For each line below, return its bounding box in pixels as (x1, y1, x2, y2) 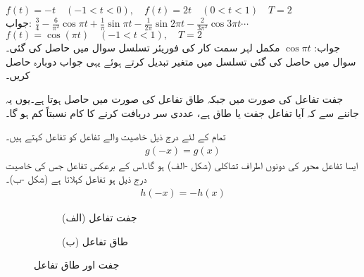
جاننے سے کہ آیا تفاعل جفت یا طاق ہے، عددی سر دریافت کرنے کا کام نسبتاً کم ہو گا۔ (6, 105, 359, 120)
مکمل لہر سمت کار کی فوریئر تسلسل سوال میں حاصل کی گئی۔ (6, 40, 280, 55)
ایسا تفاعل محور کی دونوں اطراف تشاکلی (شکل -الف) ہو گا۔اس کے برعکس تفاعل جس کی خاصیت (6, 157, 358, 172)
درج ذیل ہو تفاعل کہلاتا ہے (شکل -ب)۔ (6, 171, 147, 186)
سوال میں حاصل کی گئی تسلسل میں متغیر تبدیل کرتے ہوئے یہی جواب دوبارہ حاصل (6, 54, 356, 68)
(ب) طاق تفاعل (62, 233, 128, 248)
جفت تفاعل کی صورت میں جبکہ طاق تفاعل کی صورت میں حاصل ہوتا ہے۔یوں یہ (6, 91, 344, 106)
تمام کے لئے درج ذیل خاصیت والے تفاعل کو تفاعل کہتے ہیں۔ (6, 129, 226, 144)
